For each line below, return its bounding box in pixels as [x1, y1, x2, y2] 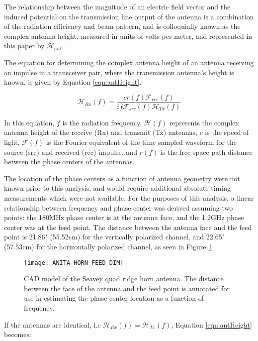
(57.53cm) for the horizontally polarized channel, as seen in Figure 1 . [4, 241, 214, 251]
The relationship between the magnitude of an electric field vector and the [4, 1, 231, 11]
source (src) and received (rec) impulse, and [4, 146, 137, 157]
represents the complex [169, 117, 239, 127]
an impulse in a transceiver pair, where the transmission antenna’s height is [4, 67, 234, 77]
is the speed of [205, 127, 249, 137]
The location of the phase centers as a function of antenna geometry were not [4, 173, 240, 183]
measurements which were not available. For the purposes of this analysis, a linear [4, 192, 254, 203]
